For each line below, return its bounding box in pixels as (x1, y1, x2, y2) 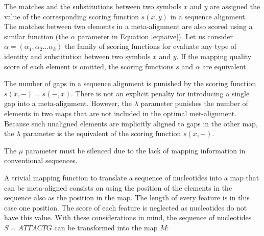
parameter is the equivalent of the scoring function (22, 128, 181, 139)
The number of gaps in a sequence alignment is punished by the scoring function (4, 78, 256, 89)
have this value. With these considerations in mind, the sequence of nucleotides (4, 212, 252, 223)
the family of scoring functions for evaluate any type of (64, 41, 237, 51)
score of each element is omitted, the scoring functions (4, 61, 174, 71)
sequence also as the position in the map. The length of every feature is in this (4, 192, 250, 203)
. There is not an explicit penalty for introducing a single (71, 88, 250, 98)
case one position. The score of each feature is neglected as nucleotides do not (4, 202, 247, 213)
